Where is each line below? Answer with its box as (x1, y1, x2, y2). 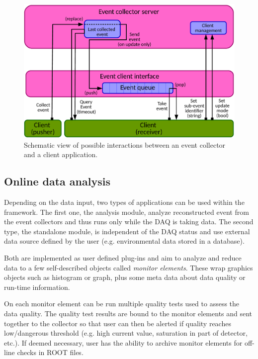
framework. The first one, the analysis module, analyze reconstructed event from (4, 206, 249, 217)
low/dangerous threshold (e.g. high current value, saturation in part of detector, (4, 328, 248, 338)
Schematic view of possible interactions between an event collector (24, 139, 226, 150)
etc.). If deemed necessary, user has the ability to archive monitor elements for (4, 337, 243, 348)
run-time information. (4, 281, 70, 292)
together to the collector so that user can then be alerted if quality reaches (4, 318, 231, 328)
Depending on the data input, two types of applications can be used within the (4, 196, 245, 207)
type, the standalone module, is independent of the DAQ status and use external (4, 226, 250, 236)
